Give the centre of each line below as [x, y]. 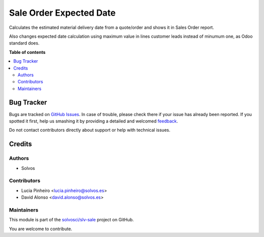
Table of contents [27, 52]
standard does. [24, 43]
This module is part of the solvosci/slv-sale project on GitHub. [71, 220]
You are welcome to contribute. [41, 229]
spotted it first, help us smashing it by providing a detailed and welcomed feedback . [94, 121]
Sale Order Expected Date [62, 13]
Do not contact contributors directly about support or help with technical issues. [90, 130]
